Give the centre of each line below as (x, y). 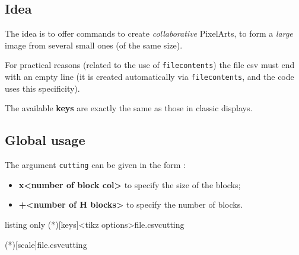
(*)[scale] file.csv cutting (46, 244)
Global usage (45, 140)
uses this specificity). (42, 88)
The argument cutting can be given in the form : (95, 165)
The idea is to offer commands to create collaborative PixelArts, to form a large (149, 33)
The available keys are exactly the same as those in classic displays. (129, 108)
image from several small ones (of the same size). (94, 45)
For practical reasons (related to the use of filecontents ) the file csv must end (150, 65)
